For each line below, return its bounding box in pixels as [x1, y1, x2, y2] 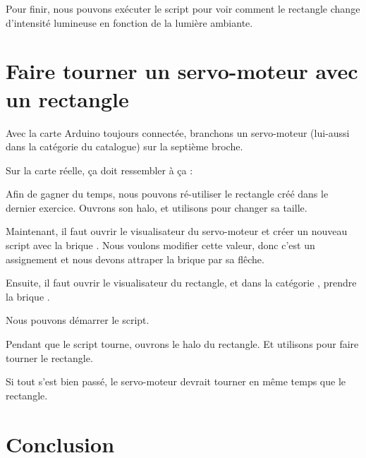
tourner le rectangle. [6, 350, 93, 365]
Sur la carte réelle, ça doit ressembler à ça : [6, 162, 193, 177]
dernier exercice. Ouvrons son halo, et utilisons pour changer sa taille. [6, 200, 307, 215]
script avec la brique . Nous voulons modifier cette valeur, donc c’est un [6, 238, 315, 253]
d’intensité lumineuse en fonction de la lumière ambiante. [6, 15, 253, 30]
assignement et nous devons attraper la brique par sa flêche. [6, 251, 264, 266]
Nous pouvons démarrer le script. [6, 313, 150, 327]
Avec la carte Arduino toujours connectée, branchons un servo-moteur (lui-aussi [6, 125, 350, 140]
